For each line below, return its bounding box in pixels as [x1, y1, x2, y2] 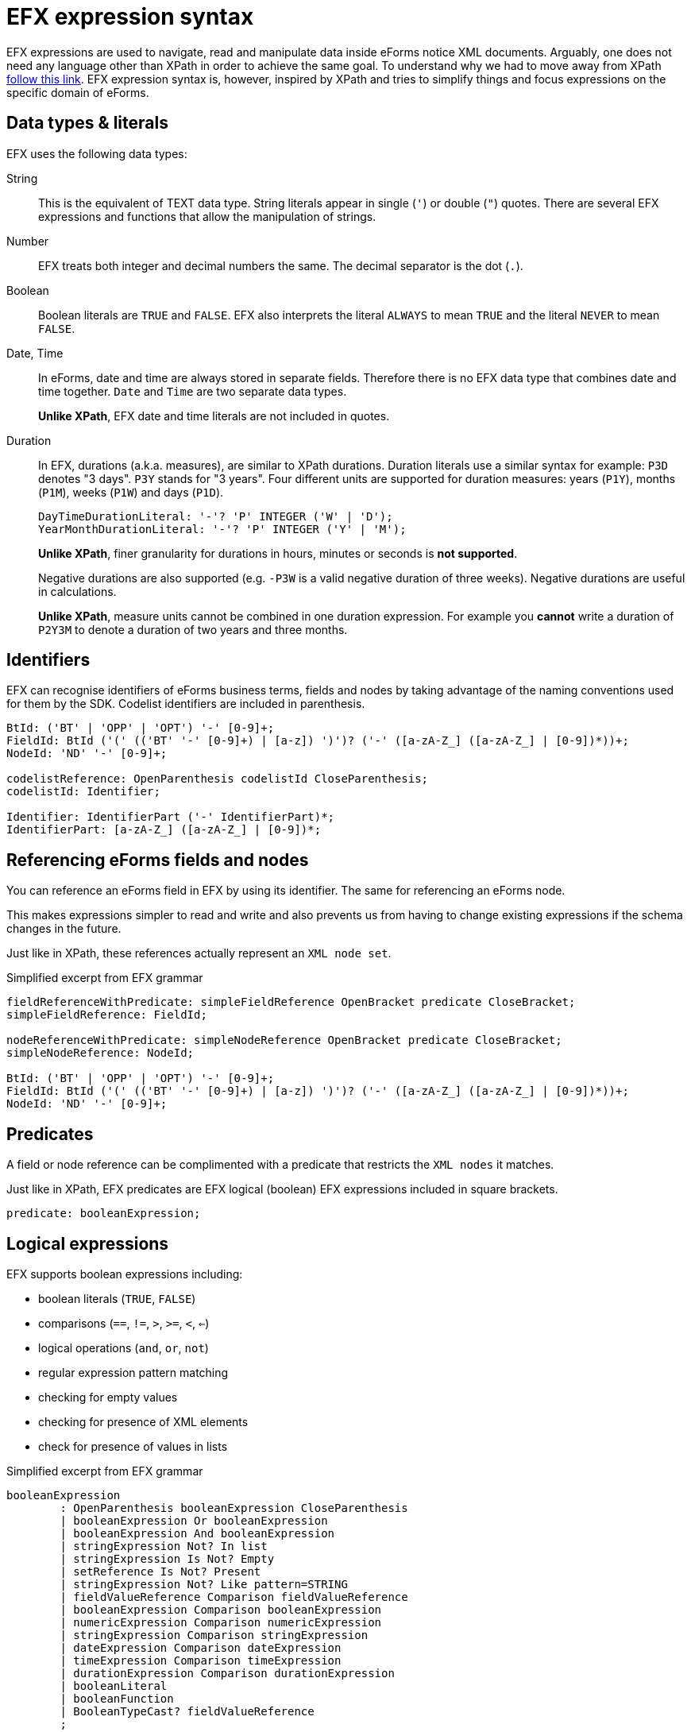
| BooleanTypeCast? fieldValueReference [60, 1704, 315, 1718]
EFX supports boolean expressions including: [6, 1266, 243, 1281]
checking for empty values [38, 1390, 178, 1404]
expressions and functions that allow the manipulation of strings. [38, 209, 376, 223]
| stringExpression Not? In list [60, 1539, 268, 1552]
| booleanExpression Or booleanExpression [60, 1514, 328, 1527]
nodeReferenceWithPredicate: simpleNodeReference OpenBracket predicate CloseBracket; [6, 1034, 562, 1047]
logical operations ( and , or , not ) [38, 1340, 209, 1355]
